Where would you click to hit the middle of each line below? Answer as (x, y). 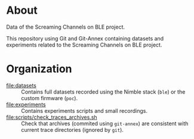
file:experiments (26, 104)
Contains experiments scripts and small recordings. (84, 110)
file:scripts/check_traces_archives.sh (52, 117)
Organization (39, 69)
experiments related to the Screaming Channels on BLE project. (84, 45)
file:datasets (21, 85)
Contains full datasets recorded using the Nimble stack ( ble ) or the (103, 92)
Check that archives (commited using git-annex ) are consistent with (105, 123)
